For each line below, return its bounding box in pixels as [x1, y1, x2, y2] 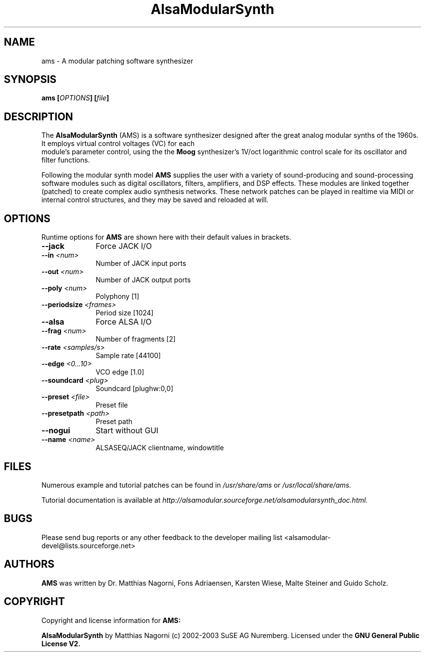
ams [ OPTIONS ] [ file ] [41, 94, 109, 102]
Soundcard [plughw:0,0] [96, 384, 174, 393]
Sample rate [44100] [96, 351, 161, 360]
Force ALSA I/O [96, 317, 152, 327]
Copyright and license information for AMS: [41, 616, 181, 624]
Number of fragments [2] [96, 335, 176, 344]
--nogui [41, 426, 70, 436]
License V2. [41, 639, 81, 648]
